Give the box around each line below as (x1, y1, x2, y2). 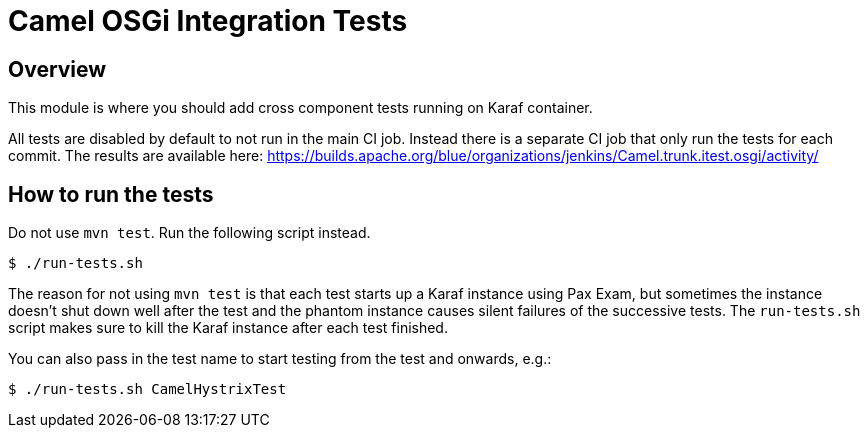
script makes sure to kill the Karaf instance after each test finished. (8, 319, 448, 337)
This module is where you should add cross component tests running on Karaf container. (8, 99, 593, 117)
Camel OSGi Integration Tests (8, 4, 408, 38)
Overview (8, 56, 107, 82)
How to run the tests (8, 181, 214, 207)
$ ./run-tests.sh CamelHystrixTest (8, 381, 287, 398)
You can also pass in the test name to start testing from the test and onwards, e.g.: (8, 350, 552, 368)
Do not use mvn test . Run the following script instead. (8, 224, 371, 242)
